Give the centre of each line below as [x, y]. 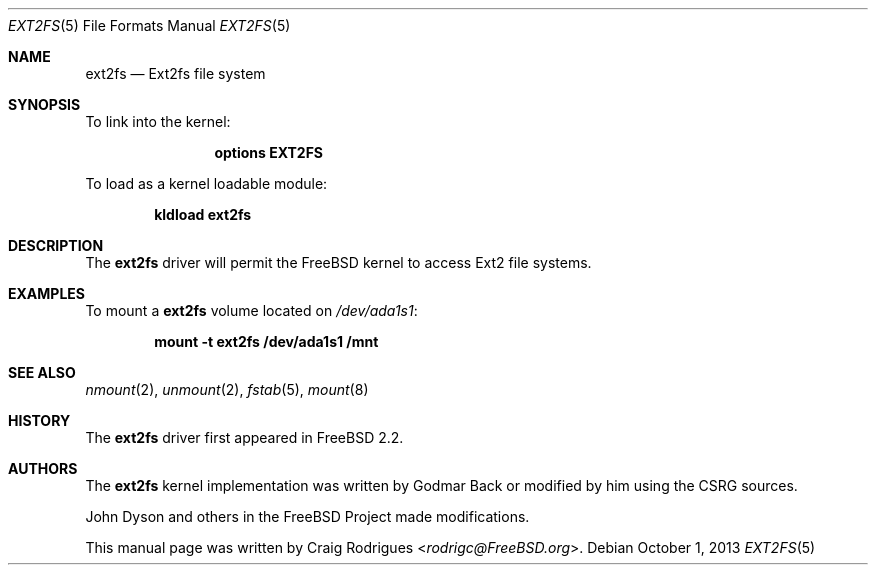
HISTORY [39, 420]
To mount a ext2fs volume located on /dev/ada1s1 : [251, 310]
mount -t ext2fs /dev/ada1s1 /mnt [266, 341]
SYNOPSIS [44, 104]
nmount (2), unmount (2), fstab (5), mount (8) [227, 389]
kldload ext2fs [203, 214]
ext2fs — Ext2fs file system [175, 73]
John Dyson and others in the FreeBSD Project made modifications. [307, 516]
